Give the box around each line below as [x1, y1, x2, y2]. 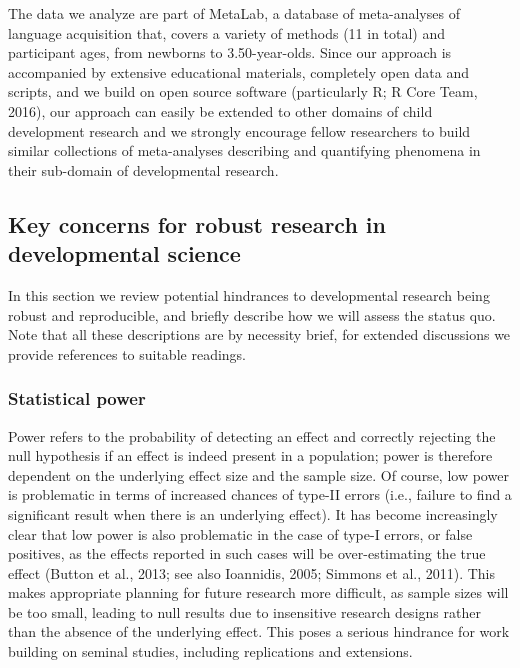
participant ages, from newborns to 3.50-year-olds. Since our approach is [8, 42, 452, 63]
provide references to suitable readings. [8, 343, 246, 364]
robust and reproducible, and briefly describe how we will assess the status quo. [8, 304, 496, 325]
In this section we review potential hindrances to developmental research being [8, 284, 490, 305]
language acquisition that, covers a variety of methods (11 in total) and [8, 22, 446, 43]
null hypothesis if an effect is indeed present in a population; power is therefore [8, 445, 493, 466]
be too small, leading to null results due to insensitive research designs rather [8, 601, 481, 622]
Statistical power [8, 386, 146, 411]
